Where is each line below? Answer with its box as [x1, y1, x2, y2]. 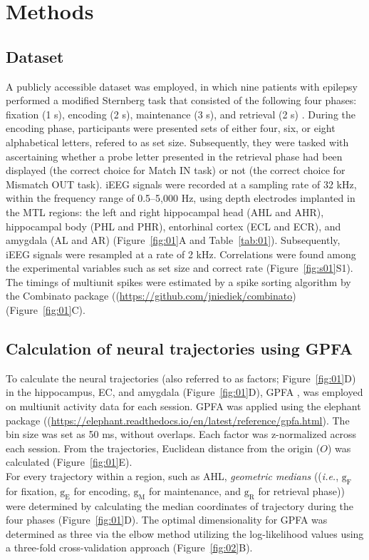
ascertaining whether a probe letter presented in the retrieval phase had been [6, 148, 343, 163]
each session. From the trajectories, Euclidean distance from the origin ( [6, 440, 321, 455]
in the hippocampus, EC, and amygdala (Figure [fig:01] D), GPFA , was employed [6, 385, 363, 399]
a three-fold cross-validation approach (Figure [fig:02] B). [6, 540, 253, 555]
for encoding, [73, 483, 130, 498]
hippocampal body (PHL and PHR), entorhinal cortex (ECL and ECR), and [6, 218, 341, 233]
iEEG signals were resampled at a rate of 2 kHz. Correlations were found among [6, 246, 356, 261]
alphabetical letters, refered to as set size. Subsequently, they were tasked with [6, 134, 349, 149]
